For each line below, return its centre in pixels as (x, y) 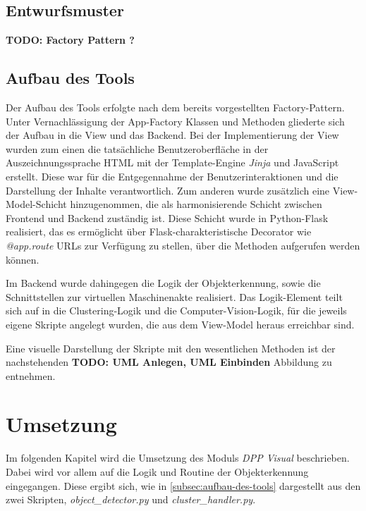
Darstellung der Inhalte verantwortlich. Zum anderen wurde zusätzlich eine (168, 190)
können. (23, 259)
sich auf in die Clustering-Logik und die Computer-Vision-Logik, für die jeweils (176, 310)
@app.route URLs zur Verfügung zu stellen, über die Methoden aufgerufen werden (183, 245)
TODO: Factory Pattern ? (70, 40)
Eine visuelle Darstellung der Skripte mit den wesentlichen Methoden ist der (171, 348)
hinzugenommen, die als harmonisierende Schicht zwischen (196, 204)
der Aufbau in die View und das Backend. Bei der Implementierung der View (172, 135)
